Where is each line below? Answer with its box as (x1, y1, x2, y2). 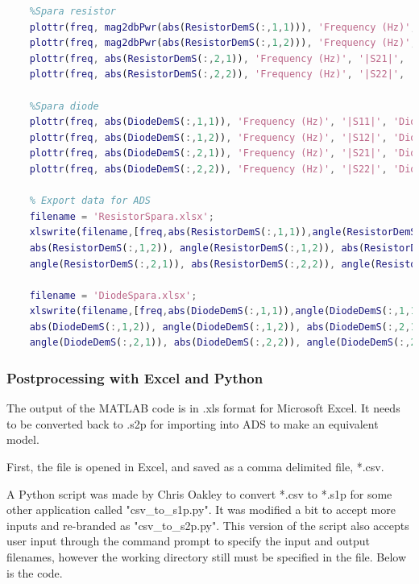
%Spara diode (29, 100, 99, 112)
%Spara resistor (29, 6, 117, 17)
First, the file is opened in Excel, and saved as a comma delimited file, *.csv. (6, 458, 384, 475)
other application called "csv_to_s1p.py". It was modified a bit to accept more (6, 501, 396, 518)
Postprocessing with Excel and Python (6, 367, 263, 387)
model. (6, 431, 39, 448)
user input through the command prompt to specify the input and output (6, 532, 371, 549)
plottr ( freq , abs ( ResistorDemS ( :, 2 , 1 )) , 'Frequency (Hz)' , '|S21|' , (29, 52, 405, 64)
